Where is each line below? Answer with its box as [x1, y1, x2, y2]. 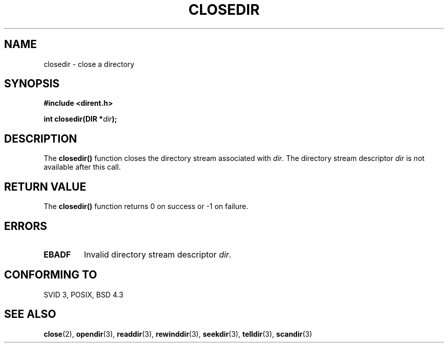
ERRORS [4, 219, 48, 233]
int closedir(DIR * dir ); [43, 114, 117, 124]
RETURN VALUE [4, 180, 86, 193]
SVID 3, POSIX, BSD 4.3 [43, 290, 124, 299]
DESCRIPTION [4, 132, 77, 145]
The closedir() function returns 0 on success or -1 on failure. [43, 202, 249, 211]
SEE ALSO [4, 308, 56, 321]
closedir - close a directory [43, 59, 135, 68]
